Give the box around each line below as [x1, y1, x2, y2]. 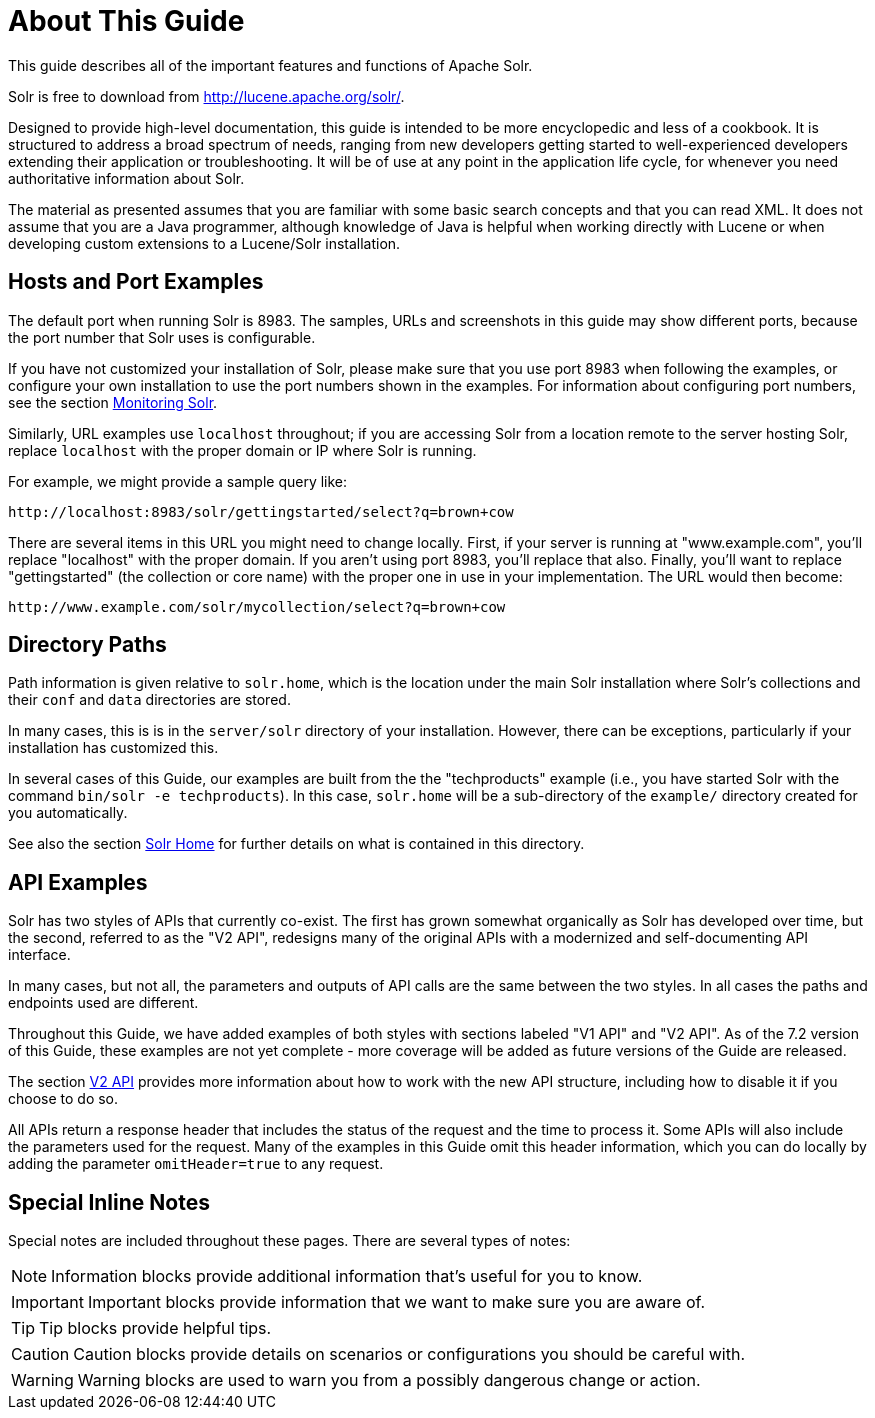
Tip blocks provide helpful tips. [39, 1318, 272, 1339]
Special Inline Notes [8, 1189, 210, 1215]
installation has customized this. [8, 739, 219, 757]
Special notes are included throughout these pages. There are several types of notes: [8, 1232, 571, 1250]
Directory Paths [8, 632, 167, 658]
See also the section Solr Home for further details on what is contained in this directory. [8, 835, 585, 853]
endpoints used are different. [8, 994, 199, 1012]
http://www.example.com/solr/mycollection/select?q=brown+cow [8, 598, 506, 615]
